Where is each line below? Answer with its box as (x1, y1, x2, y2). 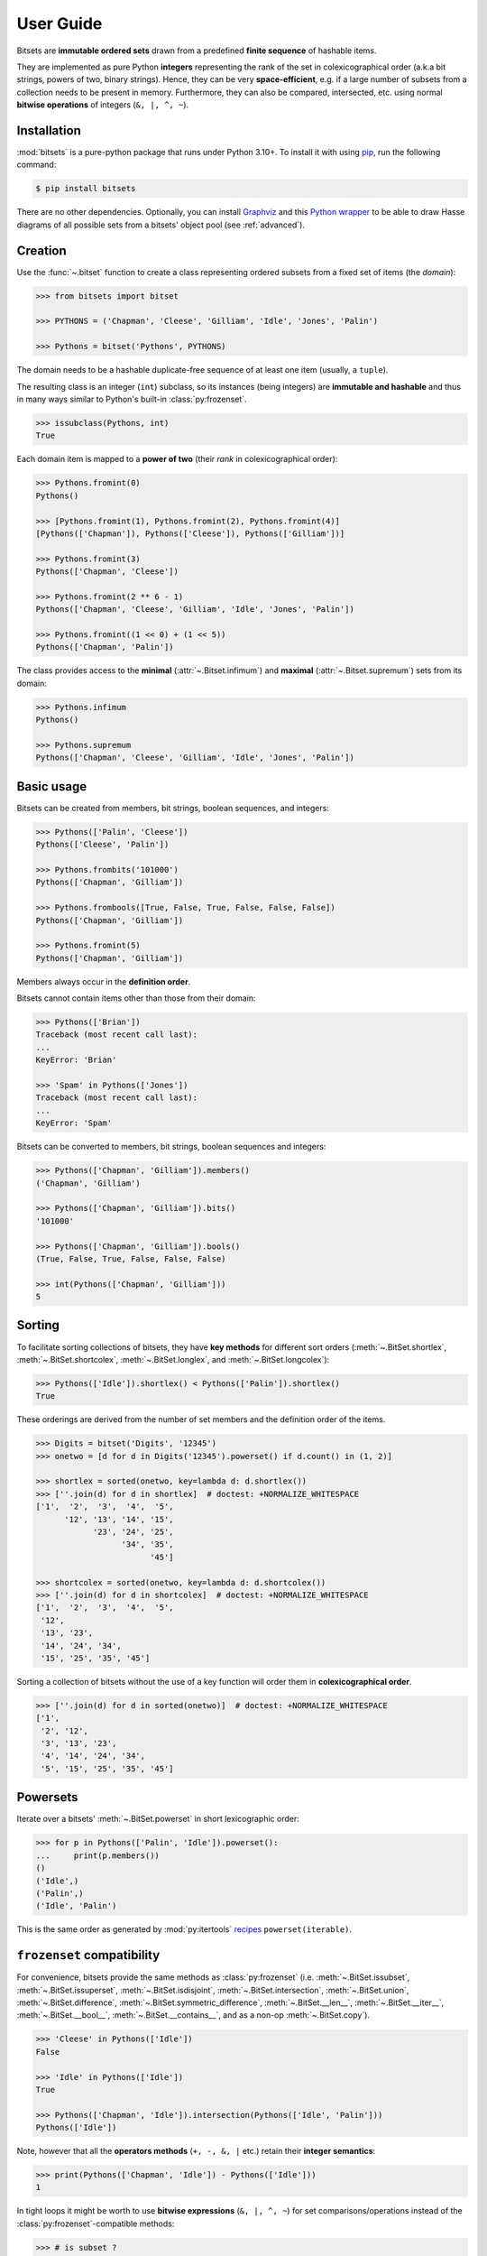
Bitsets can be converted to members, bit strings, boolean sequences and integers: (16, 1142, 326, 1152)
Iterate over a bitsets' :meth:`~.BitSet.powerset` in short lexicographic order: (16, 1814, 299, 1825)
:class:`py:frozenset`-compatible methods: (16, 2218, 175, 2229)
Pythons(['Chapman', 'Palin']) (35, 642, 175, 652)
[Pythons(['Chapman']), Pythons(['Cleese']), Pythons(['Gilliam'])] (35, 528, 345, 539)
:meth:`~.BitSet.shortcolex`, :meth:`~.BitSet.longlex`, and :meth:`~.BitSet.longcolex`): (16, 1354, 330, 1364)
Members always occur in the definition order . (16, 975, 191, 987)
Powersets (16, 1789, 78, 1805)
